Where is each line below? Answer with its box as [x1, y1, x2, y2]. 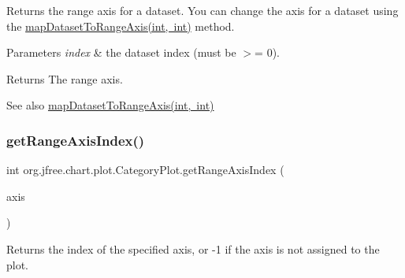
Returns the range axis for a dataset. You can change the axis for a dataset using [6, 2, 399, 18]
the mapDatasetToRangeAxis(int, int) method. [6, 17, 235, 34]
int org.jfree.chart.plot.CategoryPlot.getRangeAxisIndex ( [6, 161, 284, 178]
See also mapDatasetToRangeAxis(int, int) [6, 97, 214, 113]
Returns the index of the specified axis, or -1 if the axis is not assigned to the [6, 240, 380, 257]
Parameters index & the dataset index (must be [6, 44, 236, 61]
